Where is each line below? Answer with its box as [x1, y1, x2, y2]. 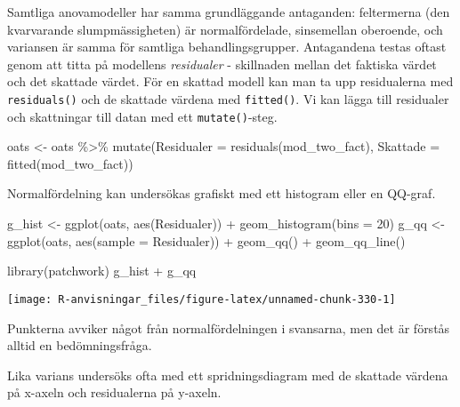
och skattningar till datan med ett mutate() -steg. [7, 107, 278, 125]
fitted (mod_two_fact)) [7, 154, 133, 172]
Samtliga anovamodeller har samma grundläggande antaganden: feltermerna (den [7, 3, 450, 20]
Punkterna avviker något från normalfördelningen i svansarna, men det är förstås [7, 318, 450, 337]
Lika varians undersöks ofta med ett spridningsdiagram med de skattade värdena [7, 365, 448, 384]
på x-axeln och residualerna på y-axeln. [7, 383, 222, 402]
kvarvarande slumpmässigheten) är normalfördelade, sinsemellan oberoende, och [7, 20, 443, 38]
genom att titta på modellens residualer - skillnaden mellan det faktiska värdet [7, 54, 437, 73]
